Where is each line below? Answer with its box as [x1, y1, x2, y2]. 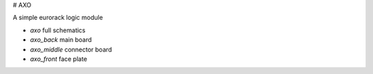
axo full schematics [30, 26, 86, 34]
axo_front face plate [30, 55, 88, 63]
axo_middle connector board [30, 45, 113, 53]
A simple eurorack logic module [12, 14, 104, 22]
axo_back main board [30, 36, 93, 44]
